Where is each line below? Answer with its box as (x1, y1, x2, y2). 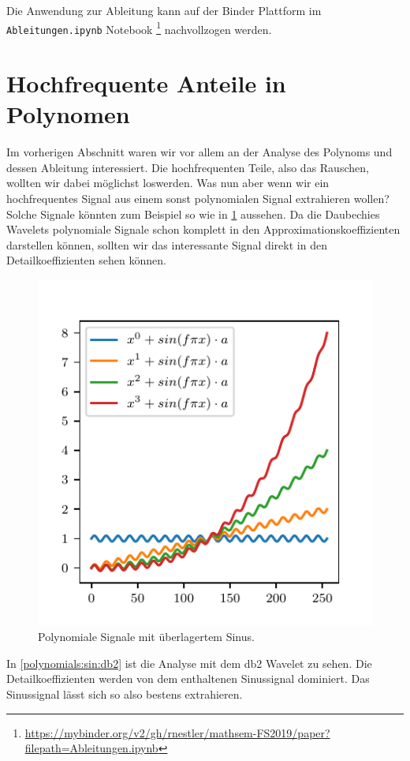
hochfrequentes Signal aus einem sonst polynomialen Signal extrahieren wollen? (6, 190, 389, 206)
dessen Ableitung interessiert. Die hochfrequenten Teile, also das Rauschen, (6, 159, 369, 175)
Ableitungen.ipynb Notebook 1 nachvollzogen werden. (6, 18, 272, 37)
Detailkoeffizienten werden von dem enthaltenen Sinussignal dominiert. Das (6, 670, 370, 687)
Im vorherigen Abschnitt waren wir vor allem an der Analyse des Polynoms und (6, 144, 393, 160)
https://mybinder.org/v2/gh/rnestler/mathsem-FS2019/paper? (24, 724, 330, 740)
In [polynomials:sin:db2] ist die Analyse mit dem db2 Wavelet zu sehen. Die (6, 654, 372, 671)
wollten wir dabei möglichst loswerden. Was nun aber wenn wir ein (6, 174, 330, 191)
